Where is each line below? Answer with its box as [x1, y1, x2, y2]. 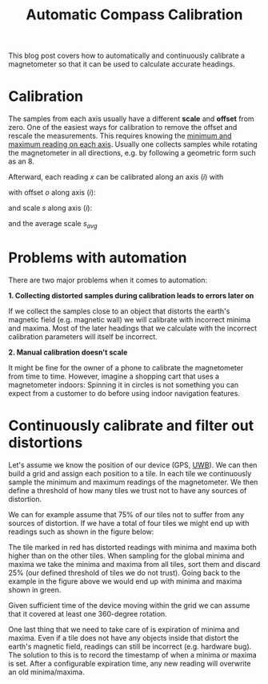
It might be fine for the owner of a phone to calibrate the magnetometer [8, 362, 244, 372]
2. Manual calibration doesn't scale [8, 347, 128, 357]
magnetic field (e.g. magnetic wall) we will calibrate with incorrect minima [8, 314, 250, 324]
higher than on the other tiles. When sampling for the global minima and [8, 551, 245, 561]
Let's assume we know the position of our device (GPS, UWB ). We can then [8, 459, 258, 470]
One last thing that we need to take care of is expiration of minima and [8, 624, 240, 634]
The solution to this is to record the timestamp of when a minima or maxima [8, 650, 258, 659]
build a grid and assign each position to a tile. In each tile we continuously [8, 468, 252, 478]
